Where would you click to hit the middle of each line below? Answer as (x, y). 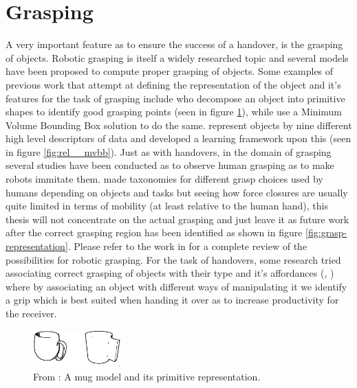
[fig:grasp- (326, 232)
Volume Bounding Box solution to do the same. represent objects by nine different (179, 125)
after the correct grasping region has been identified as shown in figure (154, 232)
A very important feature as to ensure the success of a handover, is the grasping (174, 44)
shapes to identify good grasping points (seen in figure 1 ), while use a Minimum (174, 112)
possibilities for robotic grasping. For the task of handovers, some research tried (173, 259)
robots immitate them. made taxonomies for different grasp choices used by (164, 179)
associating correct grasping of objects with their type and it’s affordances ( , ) (170, 273)
